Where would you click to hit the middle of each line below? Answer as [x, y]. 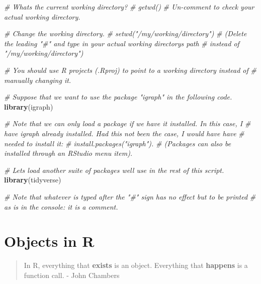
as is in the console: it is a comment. [61, 206]
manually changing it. [38, 80]
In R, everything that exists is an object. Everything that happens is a [136, 265]
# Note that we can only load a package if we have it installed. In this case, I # [127, 123]
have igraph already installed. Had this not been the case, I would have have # [124, 133]
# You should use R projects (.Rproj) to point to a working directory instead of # [130, 70]
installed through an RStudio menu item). [68, 153]
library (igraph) [29, 106]
